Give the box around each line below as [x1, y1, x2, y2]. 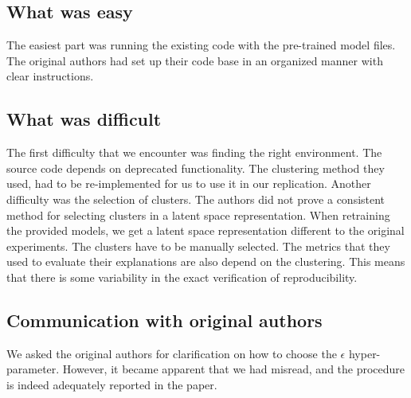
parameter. [6, 361, 60, 377]
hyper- [348, 345, 381, 361]
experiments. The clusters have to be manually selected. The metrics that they [6, 237, 390, 254]
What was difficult [6, 107, 162, 131]
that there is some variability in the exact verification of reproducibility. [6, 268, 358, 285]
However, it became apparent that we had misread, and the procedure [62, 361, 405, 377]
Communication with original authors [6, 307, 323, 332]
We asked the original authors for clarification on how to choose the [6, 345, 337, 361]
